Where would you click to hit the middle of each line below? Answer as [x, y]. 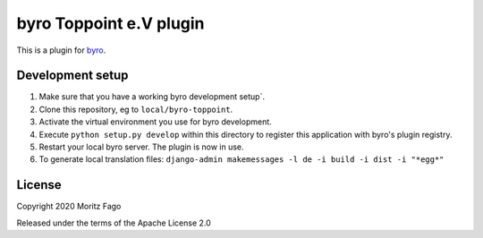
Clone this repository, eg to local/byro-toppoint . [136, 109]
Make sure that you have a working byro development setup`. [152, 97]
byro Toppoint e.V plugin [110, 23]
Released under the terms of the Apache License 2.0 [114, 223]
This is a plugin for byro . [61, 50]
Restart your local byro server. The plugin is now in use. [141, 147]
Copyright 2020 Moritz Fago [69, 207]
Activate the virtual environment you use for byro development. [155, 122]
